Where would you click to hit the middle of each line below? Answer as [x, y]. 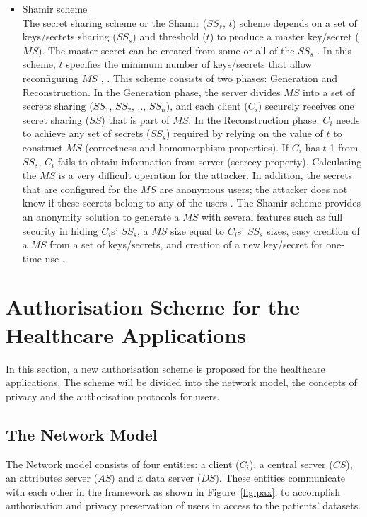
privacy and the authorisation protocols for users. [113, 396]
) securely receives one [306, 106]
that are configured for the [80, 188]
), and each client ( [207, 106]
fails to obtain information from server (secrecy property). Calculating [210, 161]
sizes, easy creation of [313, 230]
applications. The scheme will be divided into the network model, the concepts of [181, 382]
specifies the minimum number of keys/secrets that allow [189, 64]
